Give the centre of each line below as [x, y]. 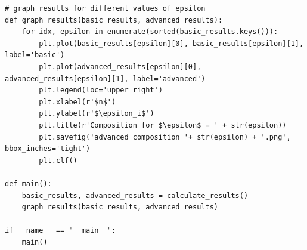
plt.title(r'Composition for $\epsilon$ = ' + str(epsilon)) [163, 125]
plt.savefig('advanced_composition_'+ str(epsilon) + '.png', [165, 137]
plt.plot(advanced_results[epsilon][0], [120, 67]
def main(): [28, 183]
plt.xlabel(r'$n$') [77, 102]
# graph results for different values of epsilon [105, 8]
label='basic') [35, 55]
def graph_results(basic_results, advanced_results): [114, 20]
